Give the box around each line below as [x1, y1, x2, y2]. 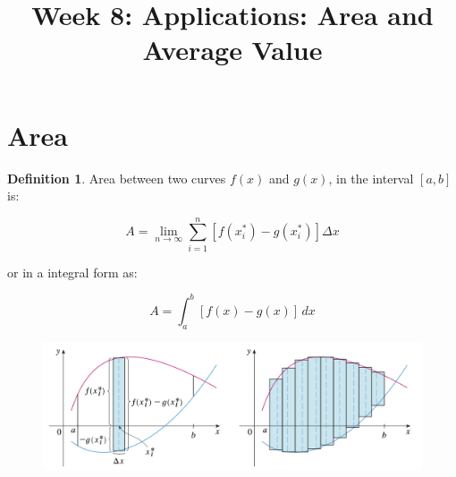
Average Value [142, 31, 323, 68]
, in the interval [328, 168, 414, 187]
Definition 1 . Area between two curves [7, 168, 226, 187]
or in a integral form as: [7, 262, 138, 281]
